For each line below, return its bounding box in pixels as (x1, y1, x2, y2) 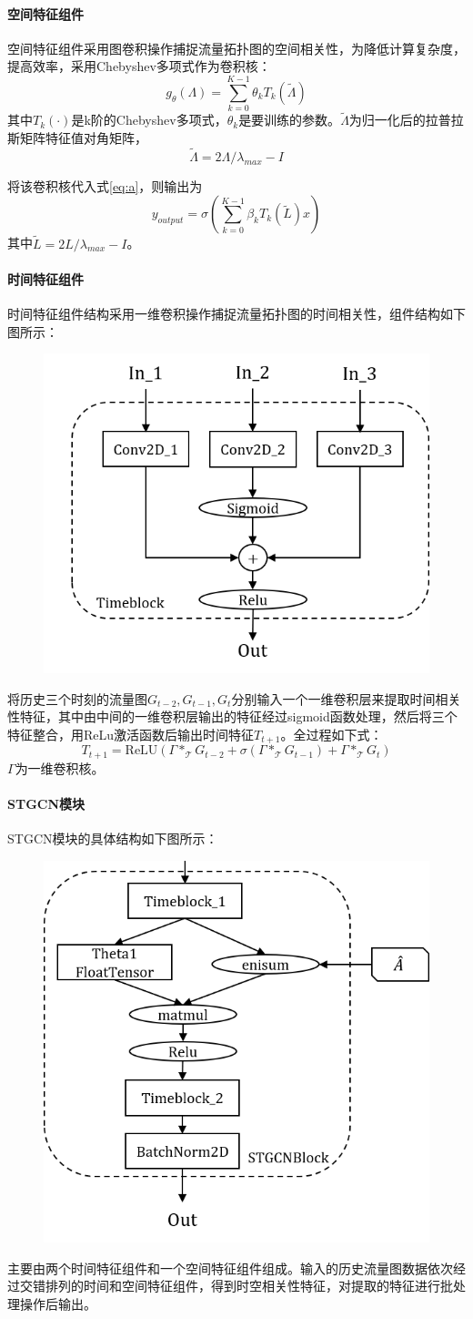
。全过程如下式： (280, 724, 383, 743)
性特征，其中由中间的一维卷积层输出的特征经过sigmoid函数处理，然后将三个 (7, 707, 458, 726)
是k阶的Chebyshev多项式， (71, 110, 227, 129)
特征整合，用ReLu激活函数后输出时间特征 (7, 724, 255, 743)
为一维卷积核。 (15, 758, 105, 777)
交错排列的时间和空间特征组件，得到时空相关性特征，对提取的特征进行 (19, 1276, 440, 1295)
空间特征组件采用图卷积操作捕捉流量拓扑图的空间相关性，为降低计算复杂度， (7, 38, 466, 57)
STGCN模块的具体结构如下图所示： (7, 828, 218, 847)
